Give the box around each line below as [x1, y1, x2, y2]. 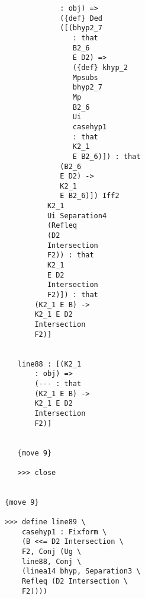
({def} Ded [60, 14, 102, 23]
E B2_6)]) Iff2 [60, 192, 120, 200]
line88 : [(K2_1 [17, 359, 82, 368]
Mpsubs [72, 73, 98, 82]
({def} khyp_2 [72, 63, 128, 72]
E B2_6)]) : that [72, 152, 141, 161]
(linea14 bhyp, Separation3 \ [21, 567, 141, 576]
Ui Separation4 [47, 211, 107, 220]
